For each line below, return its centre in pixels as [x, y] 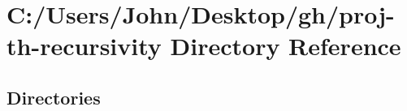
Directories [54, 97]
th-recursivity [84, 46]
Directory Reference [286, 46]
